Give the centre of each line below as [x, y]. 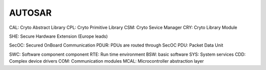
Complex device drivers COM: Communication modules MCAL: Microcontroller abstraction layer [107, 61]
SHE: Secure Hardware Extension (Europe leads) [58, 36]
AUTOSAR [30, 13]
